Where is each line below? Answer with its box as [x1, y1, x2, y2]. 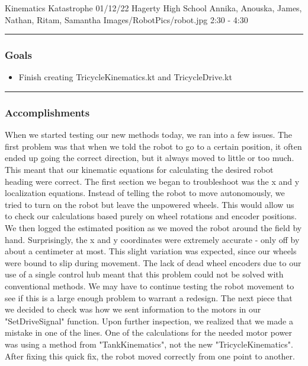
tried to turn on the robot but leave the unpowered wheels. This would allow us [5, 198, 294, 210]
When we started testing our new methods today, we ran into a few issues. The [5, 128, 293, 141]
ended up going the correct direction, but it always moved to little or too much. [5, 152, 294, 164]
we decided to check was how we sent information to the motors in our [5, 303, 261, 315]
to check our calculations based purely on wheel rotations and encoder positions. [5, 210, 297, 222]
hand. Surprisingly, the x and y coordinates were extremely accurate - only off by [5, 233, 300, 245]
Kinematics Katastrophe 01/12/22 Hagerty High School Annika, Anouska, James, [5, 2, 302, 14]
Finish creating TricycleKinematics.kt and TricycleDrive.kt [18, 71, 232, 83]
